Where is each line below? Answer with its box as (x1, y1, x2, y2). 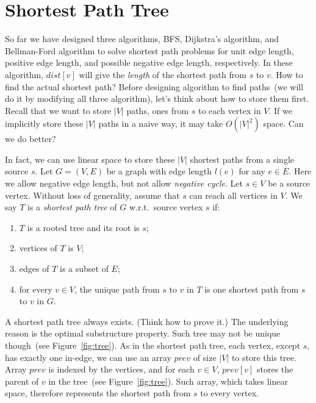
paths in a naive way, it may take (98, 117, 223, 130)
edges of (19, 262, 49, 275)
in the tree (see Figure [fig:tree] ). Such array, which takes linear (48, 374, 288, 387)
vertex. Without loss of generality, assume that (5, 188, 180, 201)
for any (239, 165, 265, 177)
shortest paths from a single (190, 152, 294, 165)
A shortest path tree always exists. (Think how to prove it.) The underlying (5, 315, 289, 327)
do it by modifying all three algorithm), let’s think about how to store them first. (5, 92, 309, 105)
